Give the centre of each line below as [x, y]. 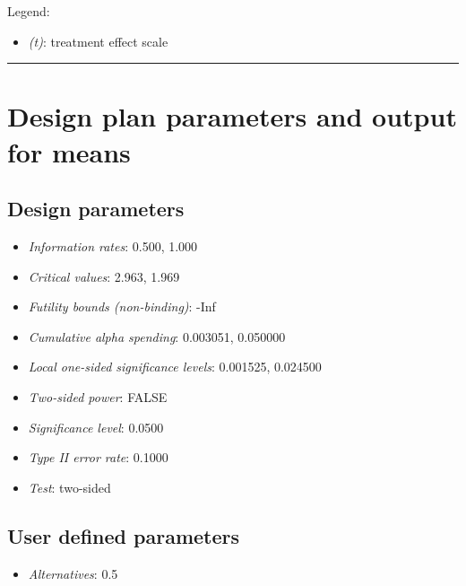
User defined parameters [124, 535]
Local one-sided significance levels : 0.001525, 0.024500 [175, 367]
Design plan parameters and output [232, 116]
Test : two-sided [69, 487]
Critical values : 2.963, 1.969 [104, 276]
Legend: [29, 11]
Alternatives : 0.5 [73, 573]
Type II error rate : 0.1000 [98, 457]
